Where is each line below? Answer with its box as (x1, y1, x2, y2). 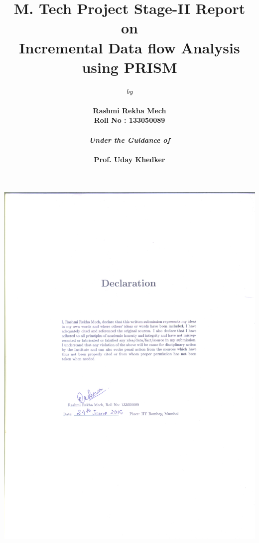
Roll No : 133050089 (94, 115, 165, 125)
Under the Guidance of (89, 134, 170, 145)
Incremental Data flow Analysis (19, 37, 240, 57)
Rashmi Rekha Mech (93, 105, 166, 115)
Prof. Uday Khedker (94, 154, 165, 164)
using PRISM (82, 56, 177, 77)
